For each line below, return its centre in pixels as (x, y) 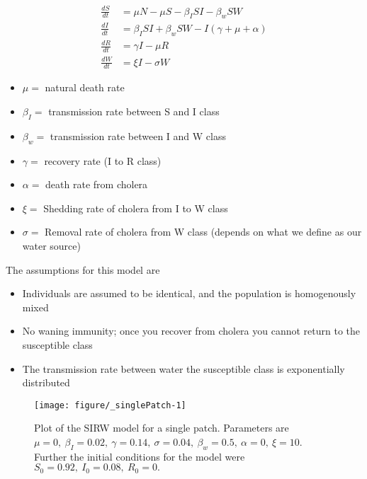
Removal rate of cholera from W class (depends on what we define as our (203, 232)
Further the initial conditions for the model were (140, 456)
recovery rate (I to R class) (103, 160)
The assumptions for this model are (83, 269)
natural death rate (85, 87)
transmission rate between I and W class (138, 135)
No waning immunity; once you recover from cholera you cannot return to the (191, 331)
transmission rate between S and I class (134, 111)
